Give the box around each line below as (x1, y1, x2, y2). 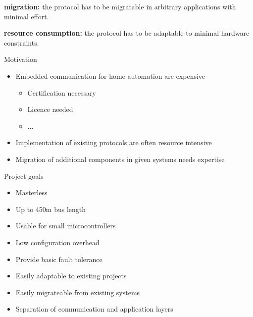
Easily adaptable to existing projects (15, 270, 127, 281)
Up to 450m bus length (15, 204, 86, 214)
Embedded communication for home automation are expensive (15, 70, 205, 81)
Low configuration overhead (15, 237, 100, 247)
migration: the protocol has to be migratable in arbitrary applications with (4, 1, 236, 11)
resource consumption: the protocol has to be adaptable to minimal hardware (4, 28, 250, 38)
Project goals (4, 170, 44, 181)
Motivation (4, 54, 37, 64)
